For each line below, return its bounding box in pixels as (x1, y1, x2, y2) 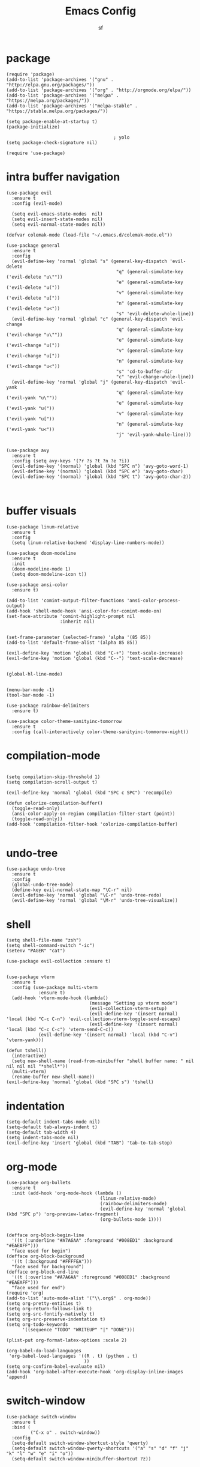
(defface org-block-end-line (6, 1269, 79, 1275)
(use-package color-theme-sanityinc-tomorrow (6, 718, 122, 724)
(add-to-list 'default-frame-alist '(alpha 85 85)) (6, 640, 138, 646)
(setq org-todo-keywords (6, 1322, 68, 1328)
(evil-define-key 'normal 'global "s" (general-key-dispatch (11, 258, 168, 264)
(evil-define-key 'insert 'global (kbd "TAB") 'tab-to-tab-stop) (6, 1140, 172, 1146)
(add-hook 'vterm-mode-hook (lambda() (11, 995, 109, 1001)
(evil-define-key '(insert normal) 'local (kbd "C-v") (38, 1032, 178, 1038)
